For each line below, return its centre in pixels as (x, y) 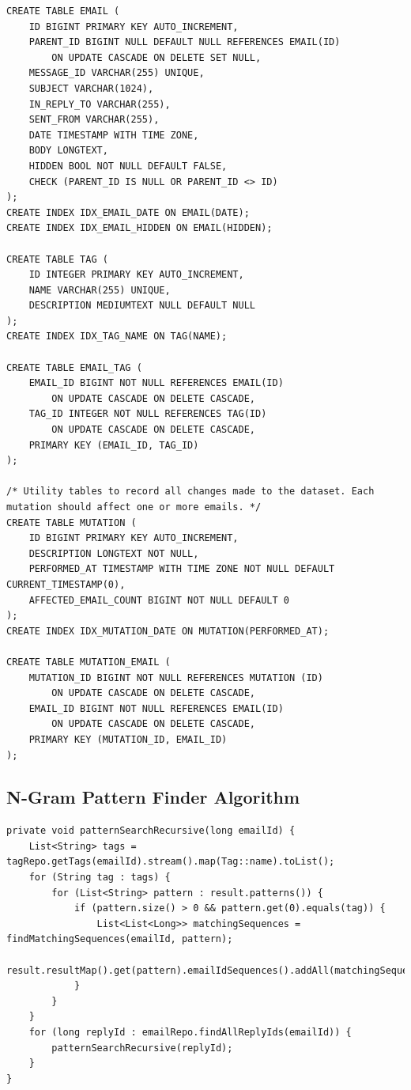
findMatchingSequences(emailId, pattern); (120, 939)
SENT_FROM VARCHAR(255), (94, 120)
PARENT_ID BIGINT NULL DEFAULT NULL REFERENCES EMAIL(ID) (185, 42)
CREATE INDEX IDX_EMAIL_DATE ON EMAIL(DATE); (128, 212)
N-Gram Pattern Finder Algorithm (153, 797)
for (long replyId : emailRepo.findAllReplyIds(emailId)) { (190, 1033)
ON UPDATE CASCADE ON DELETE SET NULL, (156, 57)
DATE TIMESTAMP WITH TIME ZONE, (114, 135)
